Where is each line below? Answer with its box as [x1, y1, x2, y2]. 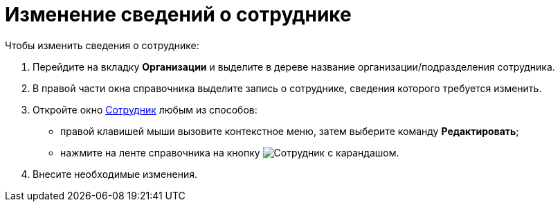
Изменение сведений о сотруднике [5, 3, 352, 26]
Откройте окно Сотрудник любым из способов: [33, 103, 258, 116]
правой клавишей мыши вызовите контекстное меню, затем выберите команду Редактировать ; [60, 125, 519, 137]
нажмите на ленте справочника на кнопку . [60, 146, 399, 159]
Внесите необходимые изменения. [33, 168, 197, 180]
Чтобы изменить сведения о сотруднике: [5, 39, 199, 51]
